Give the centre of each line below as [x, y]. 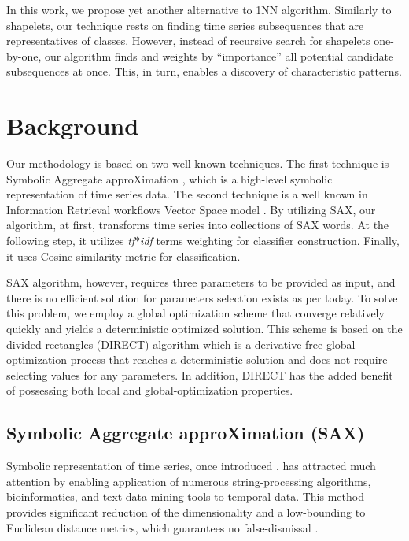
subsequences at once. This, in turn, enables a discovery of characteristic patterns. [204, 71]
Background [73, 126]
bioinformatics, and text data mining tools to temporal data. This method [185, 497]
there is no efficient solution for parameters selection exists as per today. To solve [202, 297]
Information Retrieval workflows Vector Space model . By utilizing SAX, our [191, 209]
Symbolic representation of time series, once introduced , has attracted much [191, 466]
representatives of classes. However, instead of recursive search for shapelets [188, 41]
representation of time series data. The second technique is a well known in [187, 194]
